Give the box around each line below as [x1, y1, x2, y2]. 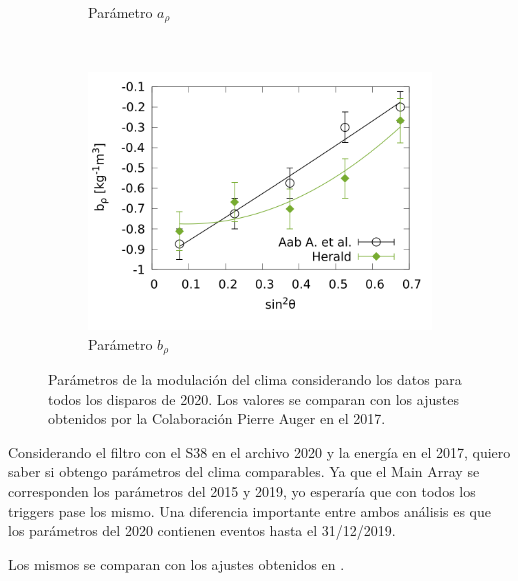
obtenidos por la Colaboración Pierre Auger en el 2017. [48, 408, 386, 429]
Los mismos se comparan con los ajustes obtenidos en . [8, 553, 345, 574]
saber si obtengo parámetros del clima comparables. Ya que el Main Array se [8, 461, 480, 482]
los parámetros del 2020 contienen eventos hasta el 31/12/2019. [8, 520, 396, 541]
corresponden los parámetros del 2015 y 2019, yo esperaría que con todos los [8, 481, 476, 502]
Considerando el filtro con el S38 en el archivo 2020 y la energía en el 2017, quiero [8, 441, 511, 462]
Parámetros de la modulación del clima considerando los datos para [48, 369, 462, 390]
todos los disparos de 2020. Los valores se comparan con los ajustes [48, 388, 459, 409]
